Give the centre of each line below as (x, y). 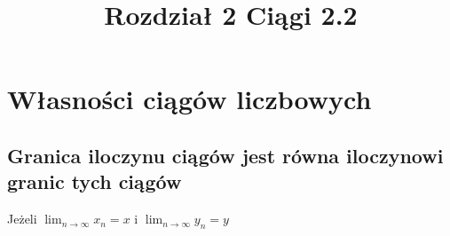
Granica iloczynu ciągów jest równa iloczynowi (225, 155)
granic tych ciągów (95, 181)
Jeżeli (22, 219)
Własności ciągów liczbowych (189, 99)
